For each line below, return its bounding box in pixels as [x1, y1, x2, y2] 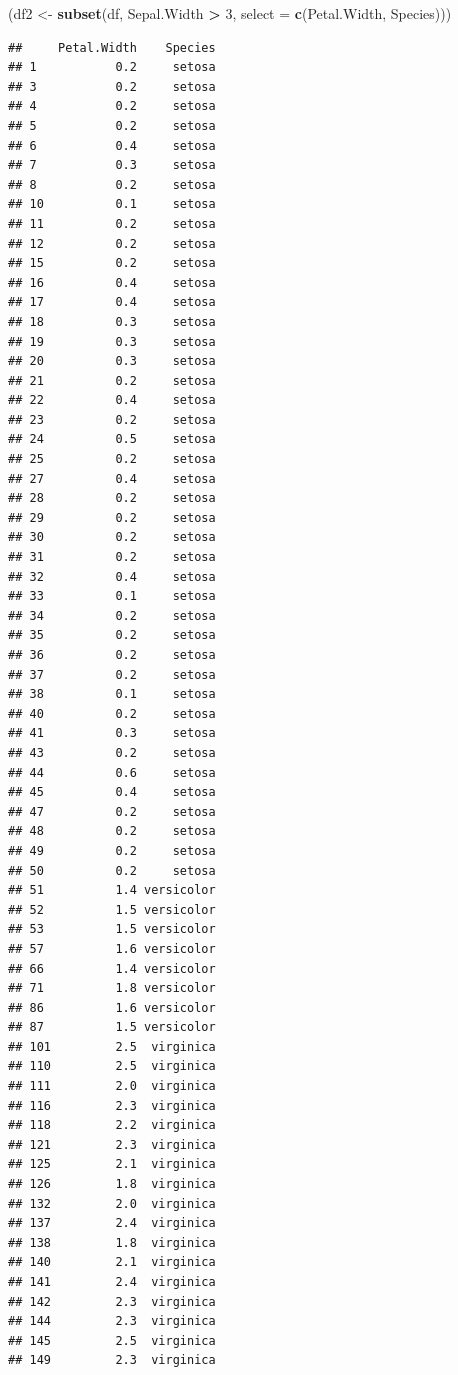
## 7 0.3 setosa [8, 158, 216, 173]
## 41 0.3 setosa [8, 726, 216, 741]
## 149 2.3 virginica [8, 1353, 216, 1368]
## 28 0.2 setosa [8, 491, 216, 506]
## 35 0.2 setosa [8, 628, 216, 643]
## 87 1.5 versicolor [8, 1020, 216, 1035]
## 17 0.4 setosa [8, 295, 216, 310]
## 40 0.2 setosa [8, 706, 216, 721]
